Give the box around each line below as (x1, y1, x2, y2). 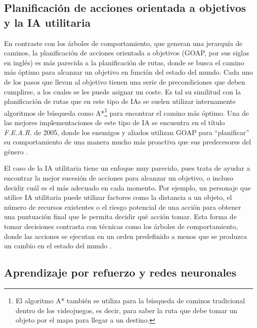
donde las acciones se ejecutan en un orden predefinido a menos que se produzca (4, 231, 247, 241)
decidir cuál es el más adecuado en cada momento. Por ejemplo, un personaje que (4, 182, 251, 192)
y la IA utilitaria (4, 14, 91, 30)
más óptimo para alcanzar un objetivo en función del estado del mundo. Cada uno (4, 67, 253, 77)
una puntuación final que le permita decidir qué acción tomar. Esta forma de (4, 211, 237, 222)
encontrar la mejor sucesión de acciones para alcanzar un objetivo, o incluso (4, 172, 234, 183)
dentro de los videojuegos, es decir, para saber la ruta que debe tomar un (15, 305, 237, 315)
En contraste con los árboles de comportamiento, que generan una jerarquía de (4, 38, 243, 48)
